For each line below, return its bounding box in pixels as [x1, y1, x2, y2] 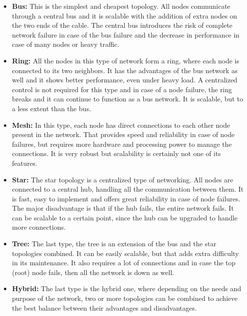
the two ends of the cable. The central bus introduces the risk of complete [12, 20, 233, 30]
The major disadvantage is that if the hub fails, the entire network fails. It [12, 203, 234, 213]
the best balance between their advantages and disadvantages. [12, 302, 197, 313]
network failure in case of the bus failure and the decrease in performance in [12, 29, 240, 39]
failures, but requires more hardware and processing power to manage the [12, 138, 232, 149]
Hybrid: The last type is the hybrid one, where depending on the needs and [12, 283, 242, 294]
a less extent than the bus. [12, 103, 91, 113]
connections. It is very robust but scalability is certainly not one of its [12, 148, 221, 158]
